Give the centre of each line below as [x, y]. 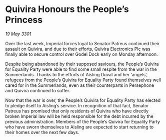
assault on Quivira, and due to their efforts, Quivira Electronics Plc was [78, 49]
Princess [24, 20]
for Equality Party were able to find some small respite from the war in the [81, 69]
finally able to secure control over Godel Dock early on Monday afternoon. [82, 54]
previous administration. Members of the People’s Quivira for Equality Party [82, 121]
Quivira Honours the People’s [67, 9]
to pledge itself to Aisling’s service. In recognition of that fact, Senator [77, 105]
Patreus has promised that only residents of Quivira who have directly [77, 111]
